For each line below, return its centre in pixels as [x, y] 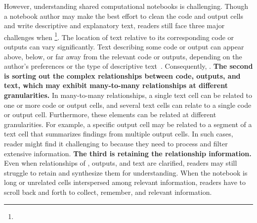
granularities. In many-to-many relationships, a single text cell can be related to [128, 95]
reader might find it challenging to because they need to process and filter [116, 143]
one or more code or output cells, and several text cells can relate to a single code [128, 105]
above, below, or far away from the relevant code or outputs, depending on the [123, 56]
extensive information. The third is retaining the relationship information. [128, 153]
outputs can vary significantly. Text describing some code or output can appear [124, 47]
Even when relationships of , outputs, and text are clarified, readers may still [121, 163]
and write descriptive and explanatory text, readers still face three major [114, 25]
